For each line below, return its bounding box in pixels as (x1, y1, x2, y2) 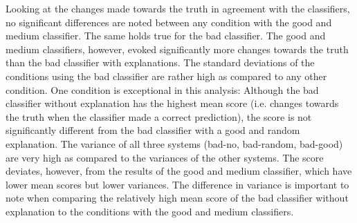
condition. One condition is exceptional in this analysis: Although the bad (6, 82, 319, 97)
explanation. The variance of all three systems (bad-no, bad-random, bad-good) (6, 136, 343, 151)
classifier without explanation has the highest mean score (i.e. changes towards (6, 96, 339, 110)
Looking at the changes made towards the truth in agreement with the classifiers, (6, 1, 350, 15)
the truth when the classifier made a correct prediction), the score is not (6, 109, 312, 124)
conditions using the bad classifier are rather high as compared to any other (6, 68, 327, 83)
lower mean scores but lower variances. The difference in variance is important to (6, 177, 349, 191)
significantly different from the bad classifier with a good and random (6, 123, 300, 137)
